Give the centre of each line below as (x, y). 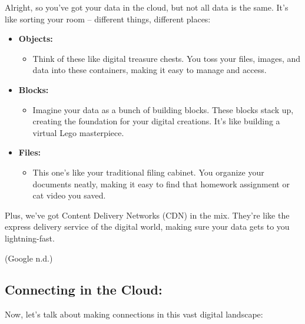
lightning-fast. (30, 238)
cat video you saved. (69, 195)
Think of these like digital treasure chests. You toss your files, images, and (167, 58)
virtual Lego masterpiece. (78, 132)
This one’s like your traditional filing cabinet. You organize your (148, 172)
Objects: (36, 39)
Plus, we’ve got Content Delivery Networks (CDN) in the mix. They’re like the (147, 215)
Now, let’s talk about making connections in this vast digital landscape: (134, 314)
